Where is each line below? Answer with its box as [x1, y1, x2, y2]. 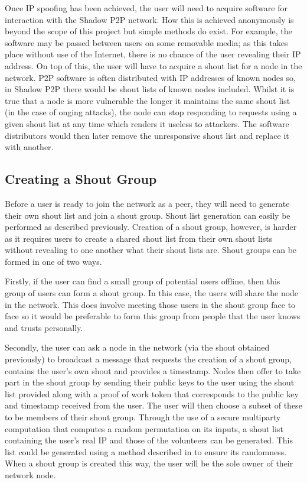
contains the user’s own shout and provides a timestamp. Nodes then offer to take [5, 364, 301, 377]
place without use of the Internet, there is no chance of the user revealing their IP [5, 48, 301, 60]
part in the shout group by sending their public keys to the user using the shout [5, 376, 295, 388]
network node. [5, 468, 56, 481]
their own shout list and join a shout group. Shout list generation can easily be [5, 209, 290, 221]
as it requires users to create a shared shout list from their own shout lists [5, 232, 273, 244]
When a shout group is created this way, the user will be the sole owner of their [5, 457, 293, 469]
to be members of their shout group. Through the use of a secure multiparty [5, 411, 281, 423]
